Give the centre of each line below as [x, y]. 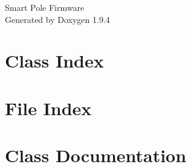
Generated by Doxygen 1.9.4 [57, 19]
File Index [48, 108]
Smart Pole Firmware [45, 7]
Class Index [54, 61]
